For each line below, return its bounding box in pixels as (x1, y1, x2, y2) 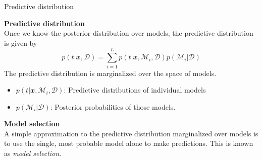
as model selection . (4, 148, 62, 158)
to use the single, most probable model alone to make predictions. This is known (4, 138, 253, 148)
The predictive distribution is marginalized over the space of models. (4, 67, 217, 78)
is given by (4, 37, 37, 48)
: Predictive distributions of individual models (64, 85, 206, 95)
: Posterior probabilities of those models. (50, 101, 176, 112)
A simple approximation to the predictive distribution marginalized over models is (4, 128, 258, 138)
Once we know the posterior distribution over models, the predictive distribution (4, 28, 253, 38)
